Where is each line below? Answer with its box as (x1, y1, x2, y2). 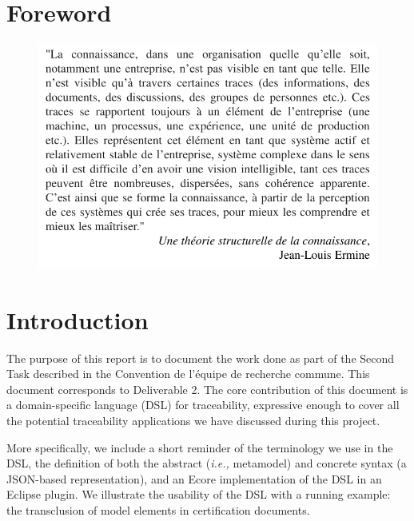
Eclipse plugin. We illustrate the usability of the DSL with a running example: (6, 486, 391, 503)
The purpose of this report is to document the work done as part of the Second (6, 349, 395, 366)
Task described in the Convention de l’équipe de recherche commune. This (6, 365, 370, 382)
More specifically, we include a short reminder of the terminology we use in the (6, 439, 393, 455)
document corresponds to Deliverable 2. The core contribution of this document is (6, 380, 408, 397)
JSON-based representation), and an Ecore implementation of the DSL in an (6, 470, 382, 487)
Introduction (6, 303, 149, 336)
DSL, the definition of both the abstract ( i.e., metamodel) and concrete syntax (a (6, 455, 407, 471)
